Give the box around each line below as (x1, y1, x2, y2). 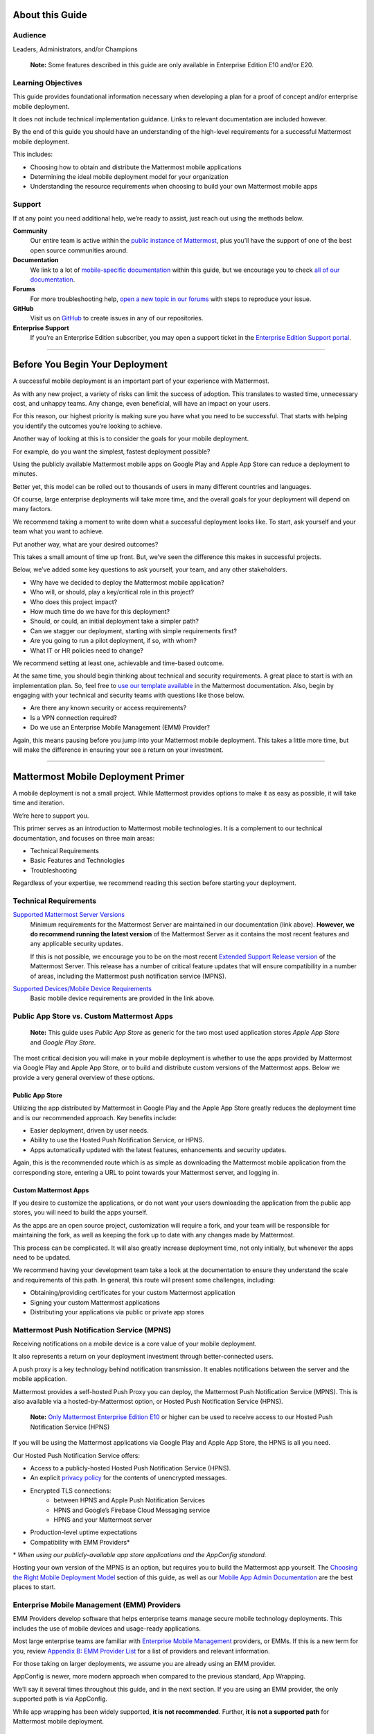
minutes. (12, 470, 38, 478)
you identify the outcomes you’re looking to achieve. (12, 422, 163, 430)
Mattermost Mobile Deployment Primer (12, 771, 185, 782)
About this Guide (12, 9, 88, 21)
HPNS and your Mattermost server (53, 1516, 152, 1524)
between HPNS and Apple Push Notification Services (53, 1496, 206, 1504)
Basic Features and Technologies (30, 857, 125, 865)
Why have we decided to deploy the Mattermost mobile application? (30, 578, 224, 586)
